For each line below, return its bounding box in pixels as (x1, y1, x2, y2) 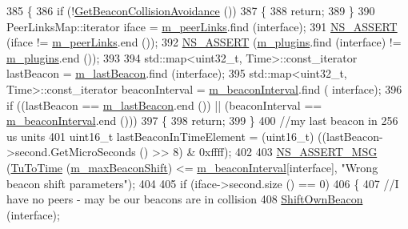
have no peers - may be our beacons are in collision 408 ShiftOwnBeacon (6, 191, 363, 207)
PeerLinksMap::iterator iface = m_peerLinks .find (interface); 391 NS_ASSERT (6, 18, 398, 34)
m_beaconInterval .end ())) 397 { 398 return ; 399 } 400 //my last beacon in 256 (6, 112, 398, 129)
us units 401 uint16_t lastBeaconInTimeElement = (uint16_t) (6, 127, 314, 144)
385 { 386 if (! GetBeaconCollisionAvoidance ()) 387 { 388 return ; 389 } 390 (6, 2, 375, 18)
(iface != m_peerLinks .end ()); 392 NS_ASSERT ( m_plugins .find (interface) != (6, 34, 402, 50)
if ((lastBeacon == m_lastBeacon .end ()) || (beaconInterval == (6, 96, 322, 113)
